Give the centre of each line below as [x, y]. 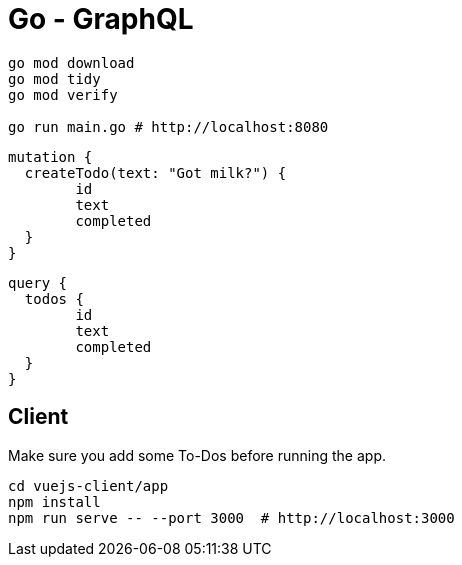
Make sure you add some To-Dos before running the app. [197, 455]
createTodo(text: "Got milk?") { [155, 172]
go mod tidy [54, 78]
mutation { [50, 156]
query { [38, 282]
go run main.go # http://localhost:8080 [168, 126]
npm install [54, 501]
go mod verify [63, 94]
